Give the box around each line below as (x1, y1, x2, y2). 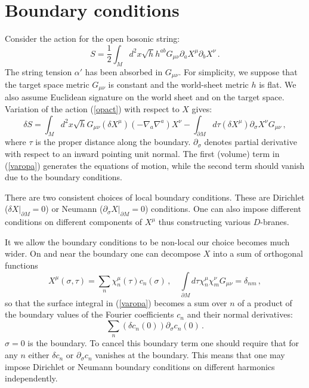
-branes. (260, 215, 289, 228)
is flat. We (259, 78, 296, 90)
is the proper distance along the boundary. (35, 136, 191, 148)
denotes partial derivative (204, 136, 297, 148)
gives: (191, 103, 212, 115)
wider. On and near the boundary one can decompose (5, 247, 201, 260)
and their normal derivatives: (187, 308, 293, 321)
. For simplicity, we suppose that (178, 65, 298, 78)
